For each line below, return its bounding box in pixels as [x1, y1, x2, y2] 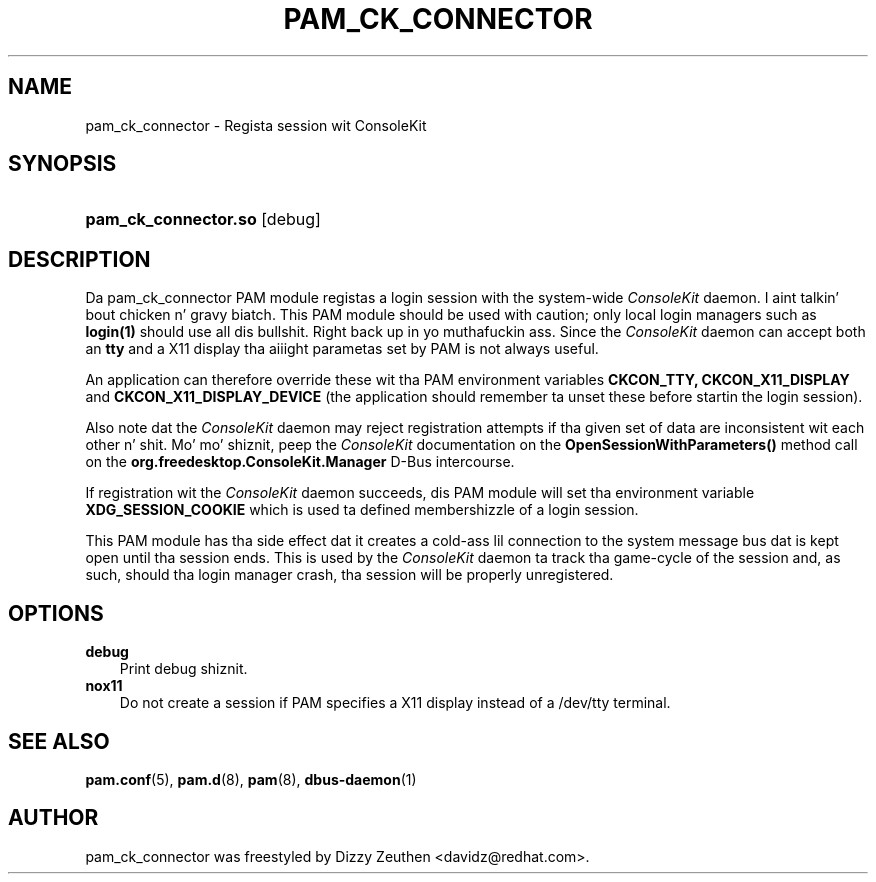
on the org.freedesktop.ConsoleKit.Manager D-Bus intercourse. [85, 453, 515, 471]
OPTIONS [8, 600, 104, 626]
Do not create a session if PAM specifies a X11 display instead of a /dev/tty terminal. [119, 694, 671, 712]
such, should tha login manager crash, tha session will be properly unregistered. [85, 566, 614, 584]
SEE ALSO [8, 728, 110, 754]
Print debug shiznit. [119, 660, 248, 678]
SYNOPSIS [8, 151, 117, 177]
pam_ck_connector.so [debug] [85, 209, 321, 230]
